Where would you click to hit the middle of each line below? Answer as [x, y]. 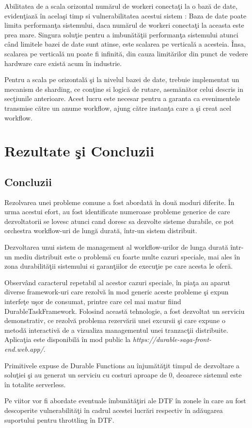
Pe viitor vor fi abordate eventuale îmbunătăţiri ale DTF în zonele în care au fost [125, 401]
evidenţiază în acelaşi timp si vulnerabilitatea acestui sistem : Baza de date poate [126, 15]
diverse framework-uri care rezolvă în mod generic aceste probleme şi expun [117, 292]
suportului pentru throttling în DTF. [59, 419]
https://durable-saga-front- [172, 339]
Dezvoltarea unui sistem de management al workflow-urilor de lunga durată [116, 247]
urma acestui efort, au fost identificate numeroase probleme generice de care [117, 212]
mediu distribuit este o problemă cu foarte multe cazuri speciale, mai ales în [127, 256]
